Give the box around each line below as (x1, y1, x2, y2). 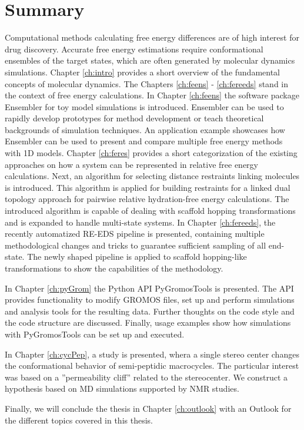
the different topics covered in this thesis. (5, 414, 153, 426)
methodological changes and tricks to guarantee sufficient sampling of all (5, 239, 266, 251)
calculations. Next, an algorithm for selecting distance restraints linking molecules (5, 170, 300, 182)
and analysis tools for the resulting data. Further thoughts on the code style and (5, 305, 295, 317)
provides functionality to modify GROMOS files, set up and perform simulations (5, 293, 295, 306)
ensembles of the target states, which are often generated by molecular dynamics (5, 54, 295, 67)
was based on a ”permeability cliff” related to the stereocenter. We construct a (5, 371, 288, 383)
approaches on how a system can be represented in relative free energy (5, 158, 258, 170)
